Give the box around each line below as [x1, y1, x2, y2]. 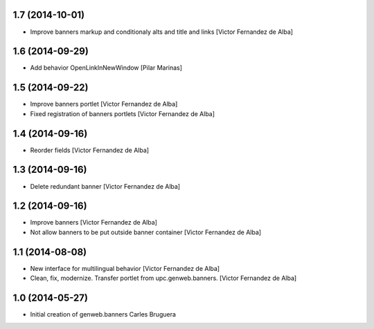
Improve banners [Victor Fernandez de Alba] [30, 218, 157, 227]
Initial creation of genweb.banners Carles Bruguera [30, 310, 177, 319]
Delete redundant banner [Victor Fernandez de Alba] [30, 182, 180, 190]
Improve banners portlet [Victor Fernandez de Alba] [30, 100, 178, 109]
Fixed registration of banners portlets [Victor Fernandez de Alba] [30, 109, 215, 117]
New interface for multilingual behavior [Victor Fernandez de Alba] [30, 264, 220, 272]
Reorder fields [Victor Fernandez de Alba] [30, 146, 149, 154]
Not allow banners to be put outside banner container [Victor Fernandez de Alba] [30, 228, 262, 236]
